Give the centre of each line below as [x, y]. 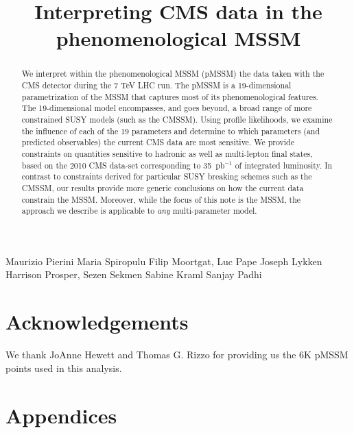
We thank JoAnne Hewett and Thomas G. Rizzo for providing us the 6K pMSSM [177, 355]
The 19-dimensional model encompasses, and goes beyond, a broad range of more [167, 108]
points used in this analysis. [64, 368]
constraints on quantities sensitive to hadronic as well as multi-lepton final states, [167, 153]
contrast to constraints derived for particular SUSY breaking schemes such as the [167, 176]
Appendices [61, 415]
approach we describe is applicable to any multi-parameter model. [139, 211]
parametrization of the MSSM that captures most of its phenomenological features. [170, 96]
